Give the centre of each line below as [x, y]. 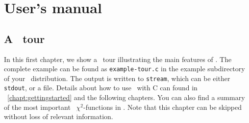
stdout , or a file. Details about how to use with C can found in [101, 88]
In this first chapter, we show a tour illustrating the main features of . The [118, 59]
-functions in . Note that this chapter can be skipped [162, 107]
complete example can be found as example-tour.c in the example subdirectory [124, 69]
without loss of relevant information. [59, 116]
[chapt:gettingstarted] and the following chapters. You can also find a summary [126, 97]
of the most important [37, 107]
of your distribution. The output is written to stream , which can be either [117, 78]
